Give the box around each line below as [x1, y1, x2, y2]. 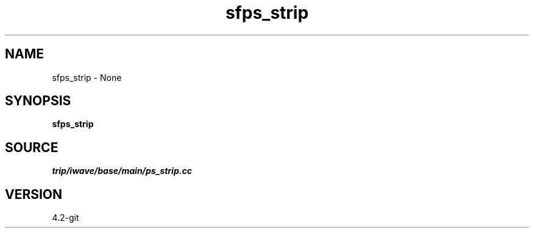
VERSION [5, 186, 63, 202]
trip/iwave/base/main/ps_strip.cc [52, 165, 192, 176]
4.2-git [52, 212, 79, 223]
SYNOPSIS [5, 93, 71, 109]
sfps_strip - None [52, 72, 122, 83]
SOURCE [5, 139, 59, 155]
